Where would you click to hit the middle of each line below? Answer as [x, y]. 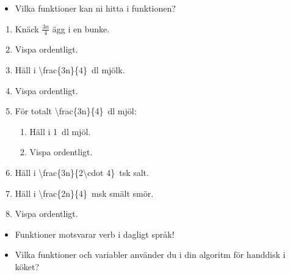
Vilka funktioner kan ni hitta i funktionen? [95, 8]
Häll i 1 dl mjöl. [60, 131]
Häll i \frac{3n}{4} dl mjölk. [70, 70]
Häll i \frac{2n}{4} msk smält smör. [84, 193]
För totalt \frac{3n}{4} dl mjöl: [76, 111]
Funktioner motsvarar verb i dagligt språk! [95, 234]
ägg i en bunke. [81, 28]
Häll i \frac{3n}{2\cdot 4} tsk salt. [82, 172]
